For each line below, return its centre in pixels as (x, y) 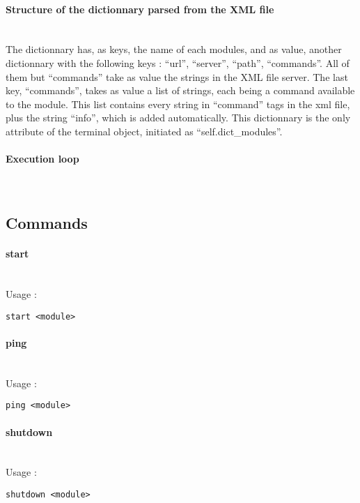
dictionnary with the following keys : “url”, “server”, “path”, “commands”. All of (178, 62)
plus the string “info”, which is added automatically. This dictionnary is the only (178, 118)
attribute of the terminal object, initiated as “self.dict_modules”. (144, 131)
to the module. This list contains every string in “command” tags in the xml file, (178, 104)
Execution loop (42, 159)
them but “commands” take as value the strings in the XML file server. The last (177, 76)
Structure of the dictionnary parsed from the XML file (140, 9)
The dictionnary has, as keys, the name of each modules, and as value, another (174, 49)
